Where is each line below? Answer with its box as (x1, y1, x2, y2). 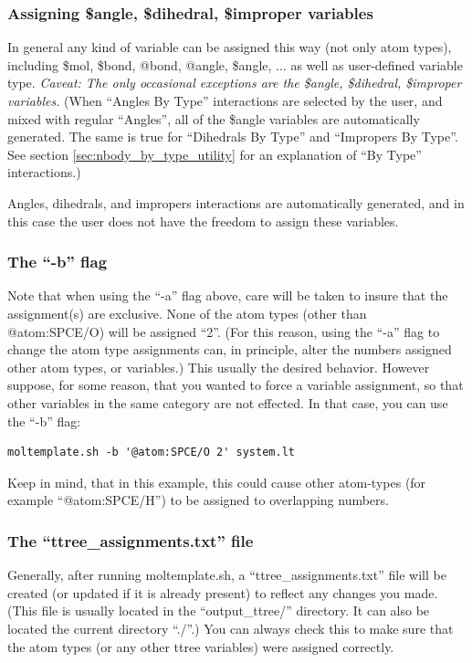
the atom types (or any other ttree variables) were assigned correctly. (7, 637, 394, 656)
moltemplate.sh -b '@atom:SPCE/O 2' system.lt (7, 446, 295, 459)
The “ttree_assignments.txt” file (7, 529, 254, 552)
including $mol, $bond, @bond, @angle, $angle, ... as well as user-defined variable (7, 55, 463, 74)
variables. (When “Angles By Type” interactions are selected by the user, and (7, 91, 443, 110)
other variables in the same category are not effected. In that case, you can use (7, 393, 448, 412)
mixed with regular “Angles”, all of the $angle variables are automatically (7, 109, 420, 128)
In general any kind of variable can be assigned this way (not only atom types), (7, 37, 452, 57)
